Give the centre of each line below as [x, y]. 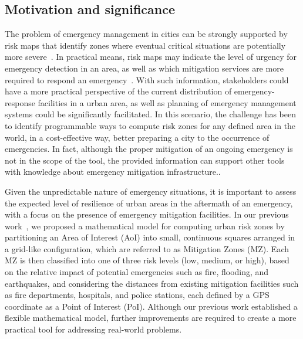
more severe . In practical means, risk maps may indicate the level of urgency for [151, 57]
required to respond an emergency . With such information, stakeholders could [147, 79]
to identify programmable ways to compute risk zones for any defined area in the [150, 125]
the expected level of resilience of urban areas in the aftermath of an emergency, [149, 203]
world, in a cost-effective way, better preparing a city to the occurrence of [137, 137]
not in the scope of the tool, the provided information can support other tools [145, 160]
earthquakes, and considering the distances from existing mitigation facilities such [152, 283]
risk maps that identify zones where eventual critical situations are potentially [145, 45]
